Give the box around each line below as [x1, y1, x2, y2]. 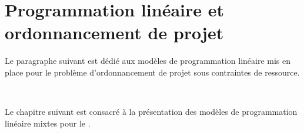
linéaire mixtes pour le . [5, 117, 91, 129]
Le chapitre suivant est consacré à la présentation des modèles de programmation [5, 105, 298, 118]
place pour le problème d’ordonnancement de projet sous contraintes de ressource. [5, 66, 300, 78]
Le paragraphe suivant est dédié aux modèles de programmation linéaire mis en [5, 54, 291, 67]
